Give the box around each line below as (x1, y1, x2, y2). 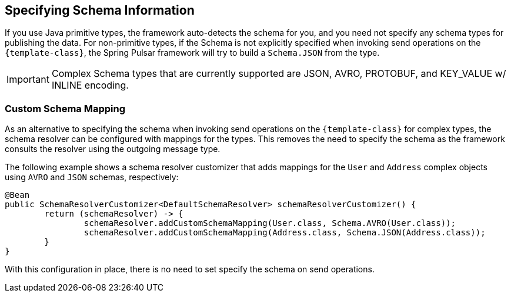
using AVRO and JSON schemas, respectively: (5, 172, 179, 183)
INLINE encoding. (51, 79, 129, 92)
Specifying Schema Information (5, 3, 195, 18)
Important (6, 73, 49, 86)
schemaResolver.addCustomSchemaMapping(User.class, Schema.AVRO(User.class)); (84, 218, 456, 228)
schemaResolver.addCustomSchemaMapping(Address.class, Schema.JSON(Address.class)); (84, 228, 486, 238)
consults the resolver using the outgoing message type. (5, 144, 221, 154)
